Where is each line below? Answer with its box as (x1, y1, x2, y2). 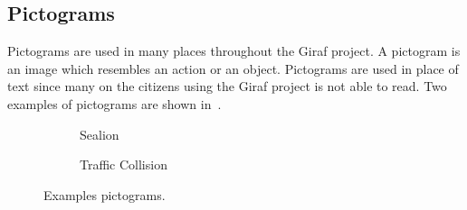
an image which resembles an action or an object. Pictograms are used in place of (7, 59, 459, 78)
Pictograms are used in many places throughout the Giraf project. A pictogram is (7, 41, 461, 60)
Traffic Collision (80, 155, 167, 174)
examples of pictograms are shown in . (7, 94, 222, 113)
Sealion (80, 124, 119, 143)
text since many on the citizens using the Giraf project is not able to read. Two (7, 77, 447, 96)
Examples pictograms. (43, 185, 166, 204)
